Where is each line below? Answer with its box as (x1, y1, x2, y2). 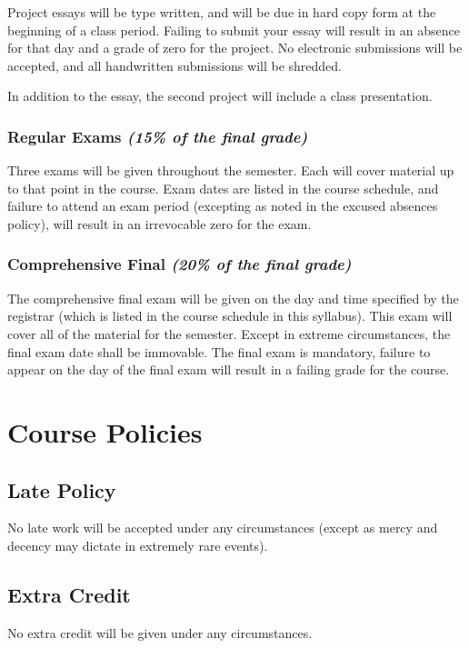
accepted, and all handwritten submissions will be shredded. (7, 55, 342, 75)
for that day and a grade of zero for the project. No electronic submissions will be (7, 38, 463, 57)
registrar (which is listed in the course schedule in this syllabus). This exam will (7, 306, 453, 325)
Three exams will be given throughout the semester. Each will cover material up (7, 161, 454, 180)
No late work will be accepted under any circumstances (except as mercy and (7, 518, 438, 537)
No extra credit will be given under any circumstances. (7, 623, 313, 642)
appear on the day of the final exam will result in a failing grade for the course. (7, 360, 450, 379)
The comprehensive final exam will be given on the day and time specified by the (7, 288, 459, 307)
